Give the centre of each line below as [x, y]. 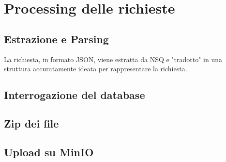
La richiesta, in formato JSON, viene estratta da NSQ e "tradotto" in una [113, 59]
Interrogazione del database [75, 95]
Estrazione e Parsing [56, 39]
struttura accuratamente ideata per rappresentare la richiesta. [96, 69]
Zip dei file [31, 123]
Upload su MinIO [49, 152]
